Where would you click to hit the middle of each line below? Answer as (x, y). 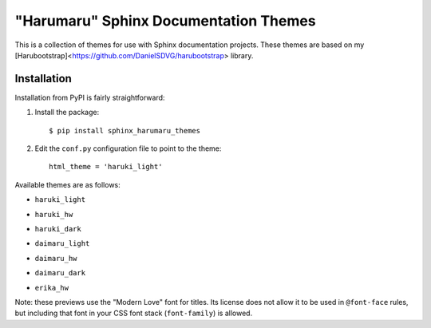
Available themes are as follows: (68, 184)
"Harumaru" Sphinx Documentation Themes (165, 21)
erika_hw (52, 288)
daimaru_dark (60, 273)
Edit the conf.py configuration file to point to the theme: (128, 148)
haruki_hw (54, 214)
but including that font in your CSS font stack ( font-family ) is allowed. (134, 313)
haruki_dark (58, 229)
